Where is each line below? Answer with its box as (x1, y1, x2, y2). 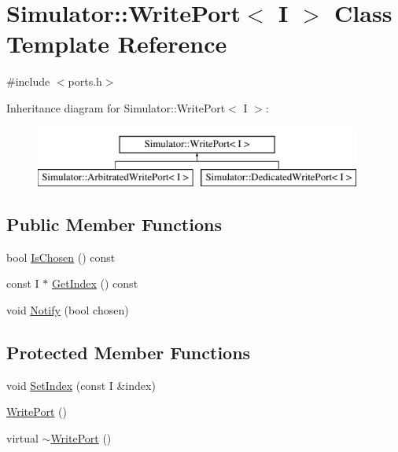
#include (6, 73, 50, 90)
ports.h (68, 73, 102, 90)
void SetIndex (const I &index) (6, 377, 156, 393)
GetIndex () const (52, 275, 138, 292)
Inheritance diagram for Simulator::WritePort (6, 99, 226, 116)
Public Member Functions (6, 212, 222, 237)
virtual (6, 430, 39, 446)
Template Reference (6, 28, 227, 60)
